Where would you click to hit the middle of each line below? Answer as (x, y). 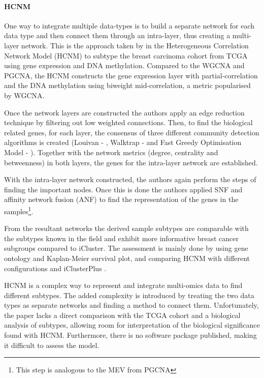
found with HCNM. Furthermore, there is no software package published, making (130, 335)
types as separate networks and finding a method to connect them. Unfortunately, (131, 305)
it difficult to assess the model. (52, 345)
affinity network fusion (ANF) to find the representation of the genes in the (121, 199)
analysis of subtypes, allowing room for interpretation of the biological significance (132, 325)
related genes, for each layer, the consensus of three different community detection (132, 132)
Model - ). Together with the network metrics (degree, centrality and (111, 152)
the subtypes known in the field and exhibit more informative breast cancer (122, 238)
